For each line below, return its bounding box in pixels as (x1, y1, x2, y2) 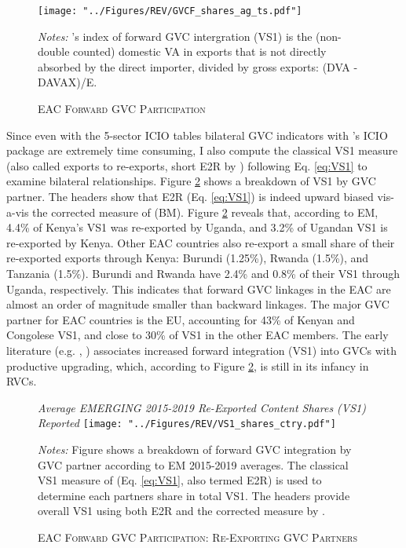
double (38, 43, 70, 60)
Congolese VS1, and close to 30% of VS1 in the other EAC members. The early (6, 327, 389, 343)
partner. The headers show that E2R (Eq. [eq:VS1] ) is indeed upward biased (6, 188, 374, 204)
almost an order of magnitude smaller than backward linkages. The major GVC (6, 296, 390, 312)
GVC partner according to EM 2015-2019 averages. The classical (38, 456, 349, 473)
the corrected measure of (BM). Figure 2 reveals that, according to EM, (32, 203, 379, 220)
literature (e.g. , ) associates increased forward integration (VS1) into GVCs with (6, 342, 397, 358)
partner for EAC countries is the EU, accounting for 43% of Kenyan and (6, 311, 355, 327)
